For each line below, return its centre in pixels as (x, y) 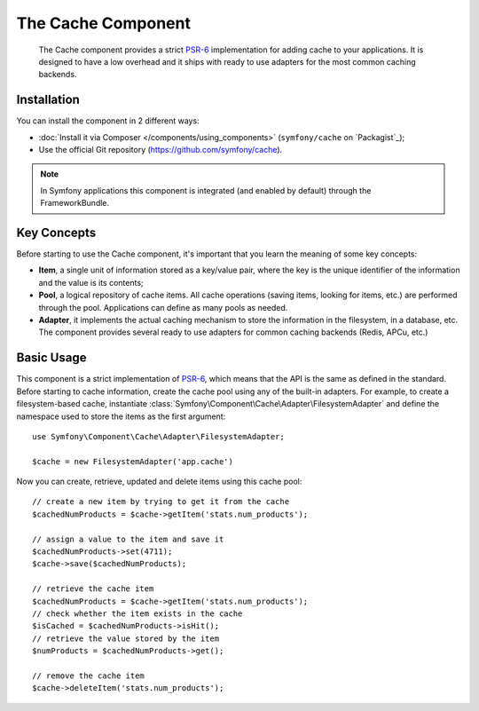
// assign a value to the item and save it (128, 539)
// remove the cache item (89, 675)
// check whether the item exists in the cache (137, 613)
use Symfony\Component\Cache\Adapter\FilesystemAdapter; (159, 436)
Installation (48, 100)
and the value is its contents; (91, 282)
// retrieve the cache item (93, 589)
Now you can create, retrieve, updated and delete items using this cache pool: (159, 482)
